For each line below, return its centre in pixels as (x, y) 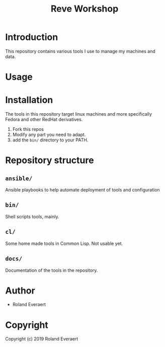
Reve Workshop (85, 9)
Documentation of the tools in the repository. (52, 270)
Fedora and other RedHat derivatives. (44, 120)
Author (20, 290)
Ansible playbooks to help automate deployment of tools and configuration (82, 190)
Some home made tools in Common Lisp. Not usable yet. (64, 243)
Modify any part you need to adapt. (49, 135)
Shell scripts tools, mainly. (32, 216)
